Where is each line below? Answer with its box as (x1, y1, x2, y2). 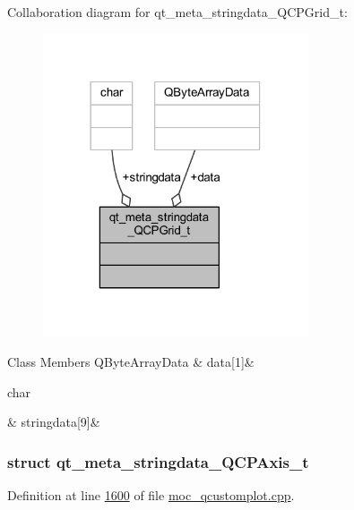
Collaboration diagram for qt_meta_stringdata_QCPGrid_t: (7, 3, 348, 21)
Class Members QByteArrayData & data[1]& (7, 353, 255, 370)
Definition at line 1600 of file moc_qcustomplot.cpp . (7, 486, 295, 504)
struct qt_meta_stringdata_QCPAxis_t (7, 450, 309, 472)
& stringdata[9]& (7, 412, 100, 431)
